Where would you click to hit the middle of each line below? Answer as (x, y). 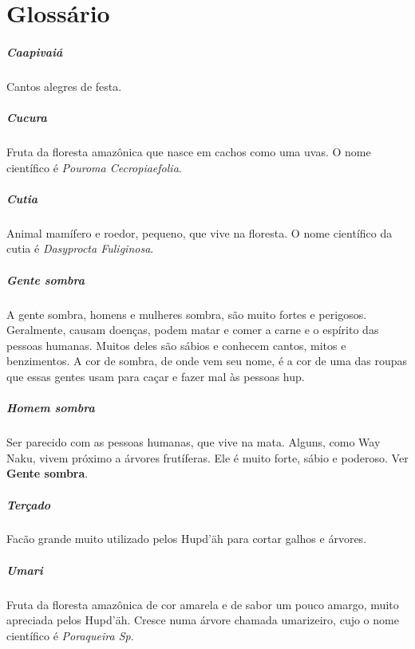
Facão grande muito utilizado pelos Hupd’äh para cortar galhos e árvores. (187, 539)
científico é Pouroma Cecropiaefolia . (94, 167)
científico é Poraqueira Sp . (70, 635)
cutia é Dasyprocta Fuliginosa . (80, 248)
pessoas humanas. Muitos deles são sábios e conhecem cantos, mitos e (176, 345)
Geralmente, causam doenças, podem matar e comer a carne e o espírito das (193, 330)
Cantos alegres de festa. (64, 86)
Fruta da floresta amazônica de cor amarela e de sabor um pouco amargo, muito (203, 604)
